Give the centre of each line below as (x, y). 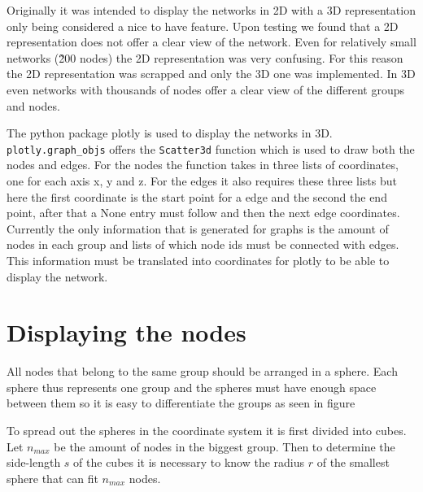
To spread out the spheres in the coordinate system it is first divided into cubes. (207, 431)
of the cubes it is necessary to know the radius (189, 462)
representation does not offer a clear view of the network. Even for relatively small (211, 42)
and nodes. (33, 105)
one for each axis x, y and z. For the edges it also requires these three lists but (202, 181)
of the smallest (353, 462)
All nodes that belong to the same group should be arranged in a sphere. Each (202, 371)
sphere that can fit (52, 478)
